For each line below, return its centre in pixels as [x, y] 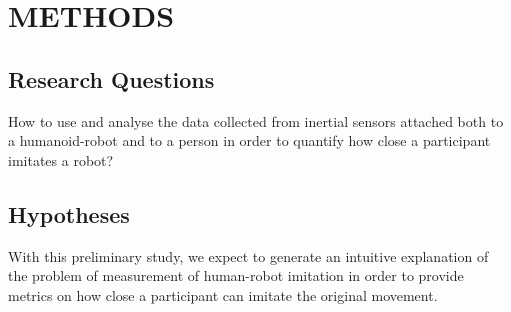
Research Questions [111, 78]
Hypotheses [69, 213]
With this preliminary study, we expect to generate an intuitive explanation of [248, 255]
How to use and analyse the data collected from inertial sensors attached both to [256, 120]
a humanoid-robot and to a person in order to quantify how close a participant [249, 140]
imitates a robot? [61, 159]
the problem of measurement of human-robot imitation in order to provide [236, 275]
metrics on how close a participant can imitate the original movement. [223, 294]
